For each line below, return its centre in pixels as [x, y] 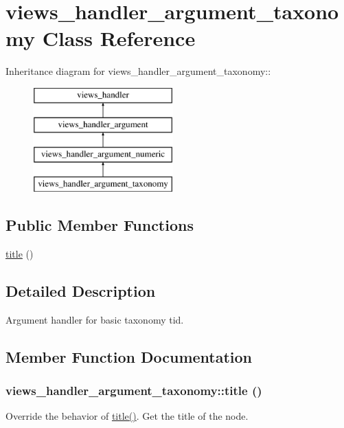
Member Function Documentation [129, 356]
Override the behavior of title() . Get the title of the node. [127, 416]
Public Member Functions [100, 225]
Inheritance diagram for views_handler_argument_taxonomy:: [138, 71]
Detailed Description [81, 290]
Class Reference [119, 38]
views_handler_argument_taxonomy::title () [134, 390]
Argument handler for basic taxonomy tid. [95, 319]
